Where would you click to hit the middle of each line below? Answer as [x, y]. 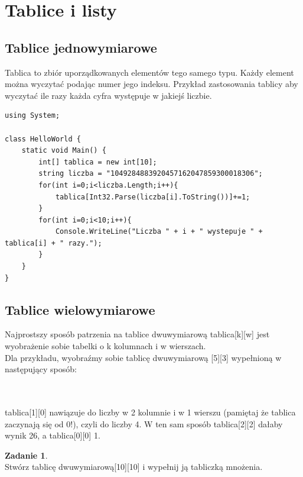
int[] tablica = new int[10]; [98, 162]
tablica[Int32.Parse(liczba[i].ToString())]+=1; [153, 197]
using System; [32, 116]
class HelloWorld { [43, 139]
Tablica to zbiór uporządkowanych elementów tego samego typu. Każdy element [149, 72]
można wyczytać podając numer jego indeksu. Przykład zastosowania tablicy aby [151, 84]
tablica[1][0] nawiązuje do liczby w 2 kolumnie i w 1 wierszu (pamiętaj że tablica [150, 412]
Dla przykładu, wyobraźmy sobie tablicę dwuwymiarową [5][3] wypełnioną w [143, 357]
